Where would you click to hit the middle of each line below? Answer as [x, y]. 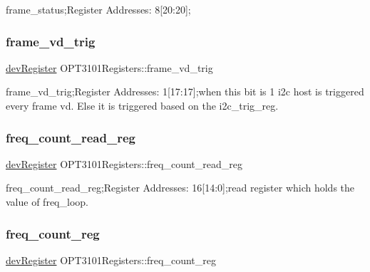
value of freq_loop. [47, 202]
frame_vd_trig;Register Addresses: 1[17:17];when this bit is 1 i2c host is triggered [185, 91]
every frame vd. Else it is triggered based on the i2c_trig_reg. [142, 105]
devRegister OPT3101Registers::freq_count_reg [111, 260]
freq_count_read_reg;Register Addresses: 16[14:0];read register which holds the [180, 188]
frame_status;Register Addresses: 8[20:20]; [98, 9]
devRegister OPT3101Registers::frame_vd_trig [109, 67]
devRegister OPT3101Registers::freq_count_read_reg [124, 163]
